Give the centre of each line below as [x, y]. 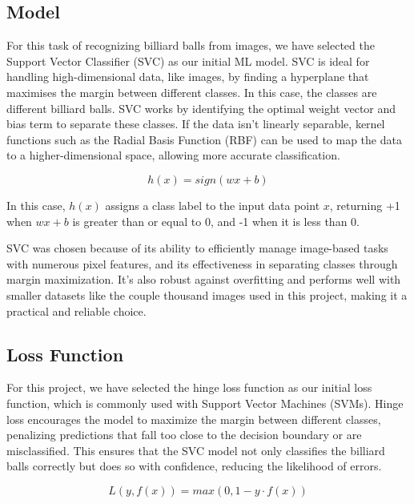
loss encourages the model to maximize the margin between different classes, [194, 419]
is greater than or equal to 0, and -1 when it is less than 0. [216, 221]
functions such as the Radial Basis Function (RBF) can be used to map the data [204, 139]
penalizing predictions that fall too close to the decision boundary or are [184, 435]
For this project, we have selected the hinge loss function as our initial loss [189, 387]
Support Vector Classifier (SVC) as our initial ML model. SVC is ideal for [188, 60]
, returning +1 [365, 205]
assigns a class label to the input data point [213, 205]
